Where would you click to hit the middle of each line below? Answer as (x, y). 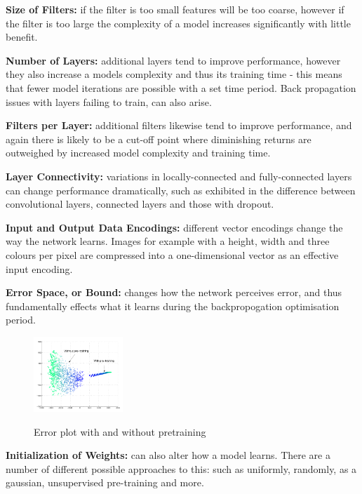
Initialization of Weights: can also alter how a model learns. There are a (168, 455)
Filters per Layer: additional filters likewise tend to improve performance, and (179, 125)
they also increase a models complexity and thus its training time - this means (174, 74)
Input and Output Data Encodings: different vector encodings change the (174, 227)
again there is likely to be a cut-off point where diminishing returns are (159, 139)
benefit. (22, 37)
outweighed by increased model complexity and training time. (138, 153)
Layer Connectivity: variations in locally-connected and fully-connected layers (179, 176)
